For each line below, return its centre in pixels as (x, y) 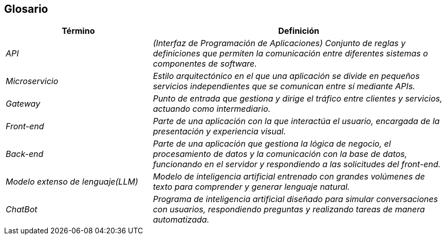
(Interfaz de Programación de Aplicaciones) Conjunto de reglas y (279, 43)
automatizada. (181, 220)
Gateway (23, 104)
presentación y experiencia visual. (219, 132)
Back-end (25, 154)
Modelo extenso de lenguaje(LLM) (72, 182)
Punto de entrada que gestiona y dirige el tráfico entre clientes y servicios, (298, 99)
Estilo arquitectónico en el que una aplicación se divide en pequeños (286, 76)
